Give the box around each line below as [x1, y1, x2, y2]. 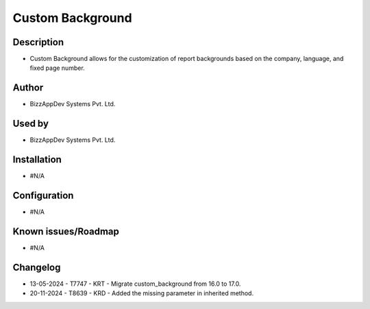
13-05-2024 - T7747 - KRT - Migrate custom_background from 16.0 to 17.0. [29, 280, 241, 288]
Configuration [12, 189, 74, 201]
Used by [12, 118, 49, 129]
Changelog [12, 261, 61, 273]
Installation [12, 154, 62, 166]
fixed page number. [29, 64, 85, 72]
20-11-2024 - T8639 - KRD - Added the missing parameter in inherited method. [29, 289, 254, 297]
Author [12, 82, 44, 94]
